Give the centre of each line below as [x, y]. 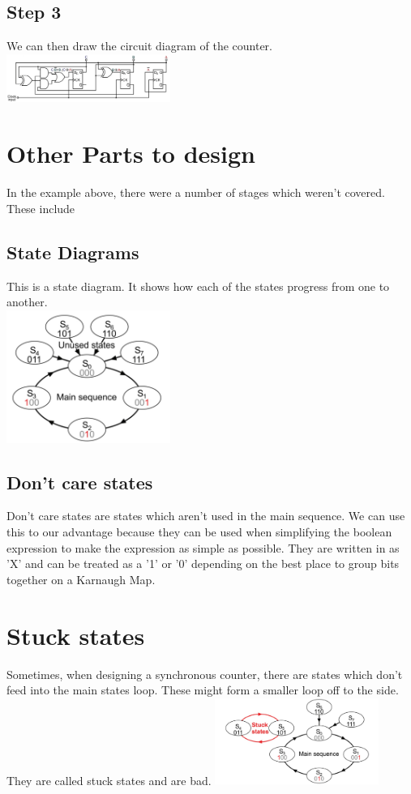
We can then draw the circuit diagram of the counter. [139, 46]
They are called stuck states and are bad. [109, 780]
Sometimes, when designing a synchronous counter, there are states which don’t [205, 674]
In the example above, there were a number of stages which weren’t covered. [196, 192]
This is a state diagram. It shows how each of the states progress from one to [198, 286]
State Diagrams [73, 252]
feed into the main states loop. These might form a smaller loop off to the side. [203, 690]
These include [41, 208]
